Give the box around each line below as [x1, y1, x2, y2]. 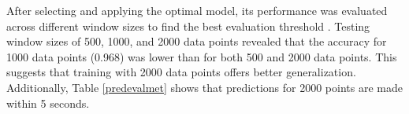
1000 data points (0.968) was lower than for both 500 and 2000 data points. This [6, 48, 397, 64]
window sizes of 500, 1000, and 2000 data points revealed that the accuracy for [6, 33, 387, 50]
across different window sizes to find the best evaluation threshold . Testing [6, 17, 370, 34]
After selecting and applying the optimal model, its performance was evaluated [6, 2, 388, 18]
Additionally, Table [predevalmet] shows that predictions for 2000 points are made [6, 79, 403, 95]
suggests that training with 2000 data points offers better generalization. [6, 64, 356, 80]
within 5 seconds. [6, 94, 90, 111]
